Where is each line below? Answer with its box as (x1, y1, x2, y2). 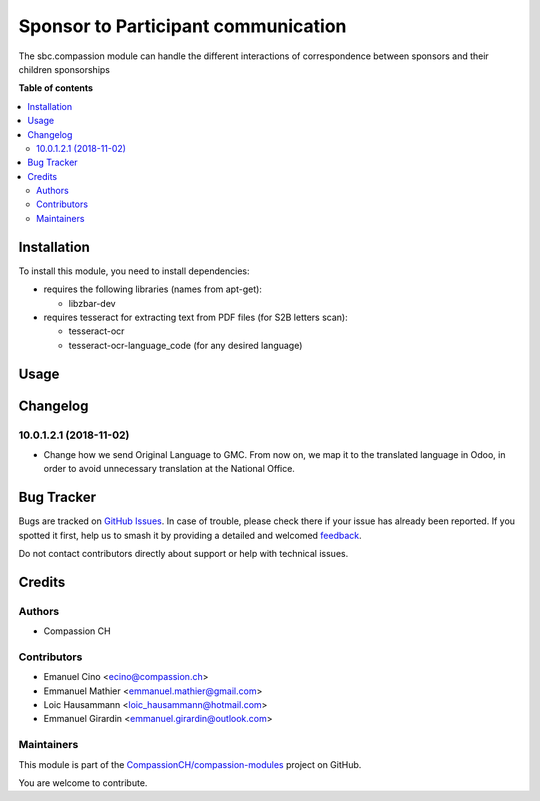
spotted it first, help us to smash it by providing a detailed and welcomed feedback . (18, 529, 362, 541)
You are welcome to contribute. (18, 776, 148, 789)
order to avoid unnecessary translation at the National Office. (43, 463, 295, 475)
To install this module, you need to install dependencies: (18, 265, 250, 277)
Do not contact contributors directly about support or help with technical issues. (18, 547, 349, 559)
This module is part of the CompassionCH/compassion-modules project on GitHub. (18, 758, 362, 770)
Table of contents (18, 82, 94, 94)
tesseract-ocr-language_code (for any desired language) (68, 339, 303, 351)
